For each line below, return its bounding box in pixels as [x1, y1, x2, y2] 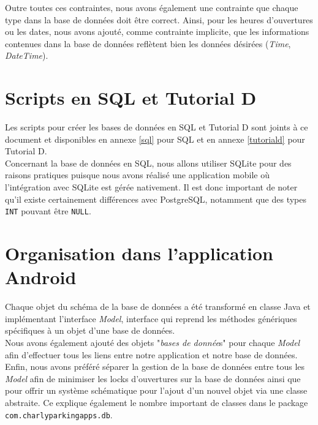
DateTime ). [5, 49, 48, 62]
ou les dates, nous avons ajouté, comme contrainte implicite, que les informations [5, 25, 309, 38]
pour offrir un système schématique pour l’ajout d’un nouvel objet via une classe [5, 384, 308, 397]
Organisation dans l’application [5, 241, 274, 266]
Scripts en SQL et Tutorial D [5, 85, 257, 110]
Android [5, 265, 77, 290]
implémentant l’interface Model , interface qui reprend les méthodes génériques [5, 312, 297, 325]
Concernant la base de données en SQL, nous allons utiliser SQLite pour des [5, 156, 292, 169]
